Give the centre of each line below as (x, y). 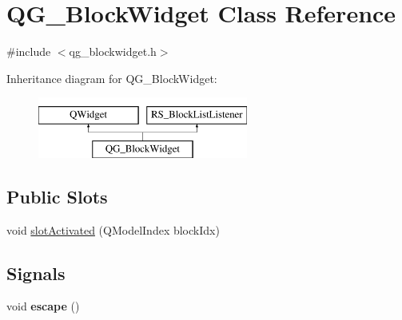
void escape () (43, 306)
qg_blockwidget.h (113, 51)
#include (29, 51)
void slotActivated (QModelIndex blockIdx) (113, 229)
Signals (36, 273)
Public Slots (57, 196)
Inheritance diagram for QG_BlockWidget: (112, 78)
